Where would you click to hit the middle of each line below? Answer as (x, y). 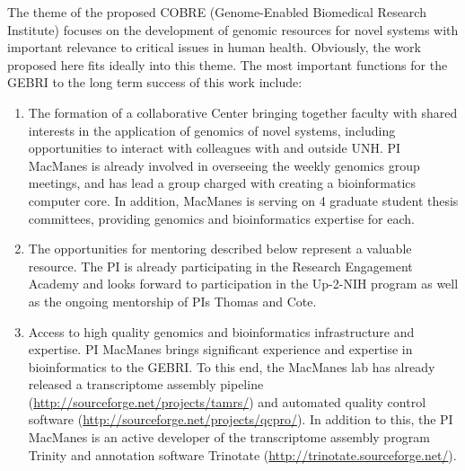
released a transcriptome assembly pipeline (146, 384)
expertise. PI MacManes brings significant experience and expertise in (220, 349)
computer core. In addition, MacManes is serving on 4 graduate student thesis (243, 200)
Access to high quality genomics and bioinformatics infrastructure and (221, 331)
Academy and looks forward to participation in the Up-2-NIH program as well (243, 284)
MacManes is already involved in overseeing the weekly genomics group (224, 165)
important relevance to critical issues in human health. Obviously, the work (214, 47)
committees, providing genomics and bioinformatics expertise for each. (221, 218)
